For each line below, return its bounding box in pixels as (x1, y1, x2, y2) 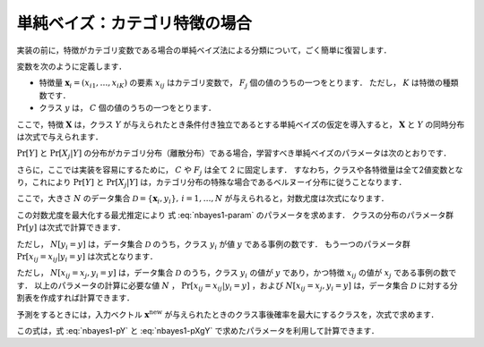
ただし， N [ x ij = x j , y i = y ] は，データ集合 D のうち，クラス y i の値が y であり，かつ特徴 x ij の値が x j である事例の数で (16, 267, 457, 281)
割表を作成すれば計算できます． (16, 292, 134, 303)
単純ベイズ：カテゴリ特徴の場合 (16, 13, 253, 33)
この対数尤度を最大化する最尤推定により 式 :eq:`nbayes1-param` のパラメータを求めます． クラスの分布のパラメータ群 (16, 209, 454, 220)
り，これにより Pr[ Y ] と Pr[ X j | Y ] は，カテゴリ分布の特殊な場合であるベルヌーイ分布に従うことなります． (16, 177, 407, 190)
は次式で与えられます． (16, 131, 103, 142)
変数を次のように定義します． (16, 61, 127, 72)
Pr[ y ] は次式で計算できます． (16, 222, 125, 233)
